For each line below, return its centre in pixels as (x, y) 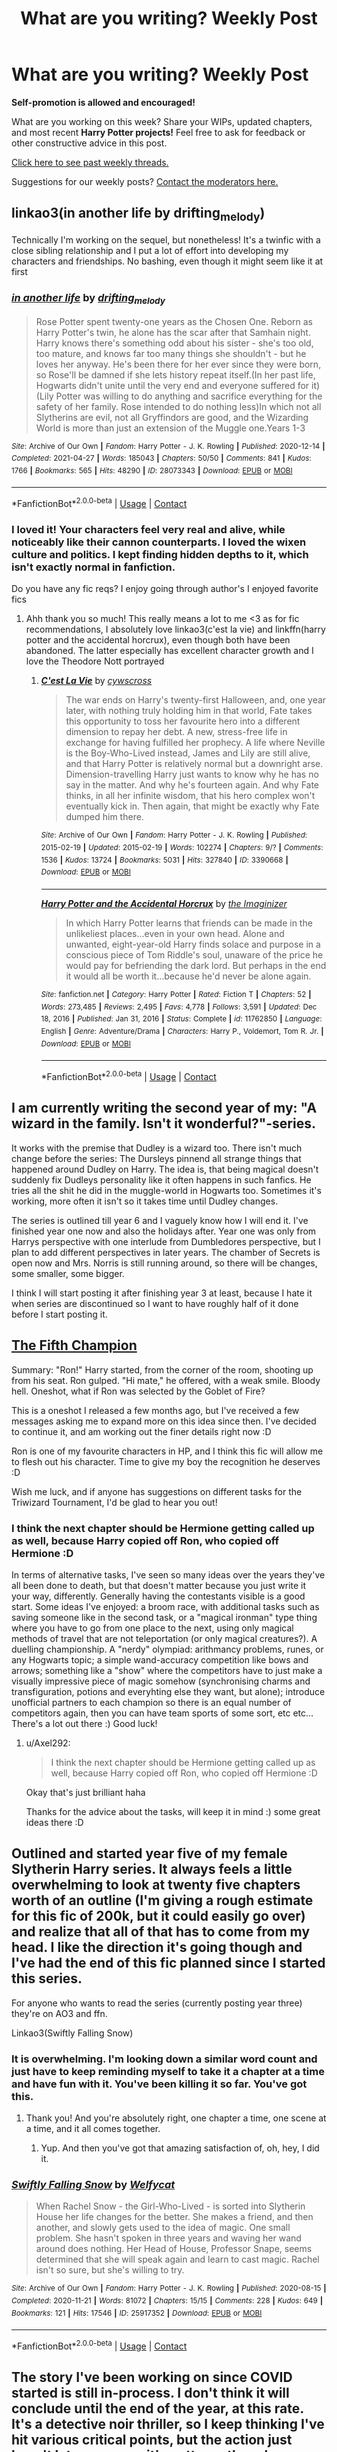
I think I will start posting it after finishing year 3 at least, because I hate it (162, 1293)
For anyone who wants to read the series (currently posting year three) (157, 2003)
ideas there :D (54, 1822)
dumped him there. (104, 817)
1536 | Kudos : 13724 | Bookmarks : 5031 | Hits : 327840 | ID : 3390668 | (164, 860)
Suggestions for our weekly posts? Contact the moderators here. (145, 181)
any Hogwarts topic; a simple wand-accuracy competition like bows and (160, 1659)
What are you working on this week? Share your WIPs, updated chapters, (162, 121)
